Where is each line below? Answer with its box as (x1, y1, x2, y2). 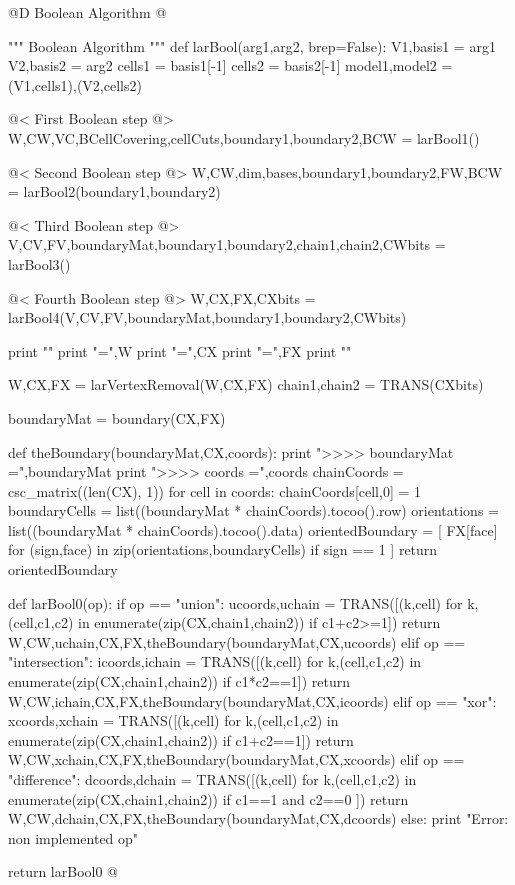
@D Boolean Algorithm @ (8, 2, 167, 22)
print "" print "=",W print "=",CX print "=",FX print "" (8, 340, 352, 361)
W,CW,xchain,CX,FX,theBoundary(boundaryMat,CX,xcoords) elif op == (8, 749, 465, 770)
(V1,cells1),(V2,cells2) (8, 74, 142, 95)
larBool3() (8, 253, 71, 274)
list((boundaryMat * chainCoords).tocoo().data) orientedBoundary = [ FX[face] (8, 519, 498, 540)
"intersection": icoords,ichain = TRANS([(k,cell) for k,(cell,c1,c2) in (8, 651, 422, 672)
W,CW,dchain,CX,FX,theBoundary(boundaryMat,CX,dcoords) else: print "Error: (8, 808, 509, 829)
